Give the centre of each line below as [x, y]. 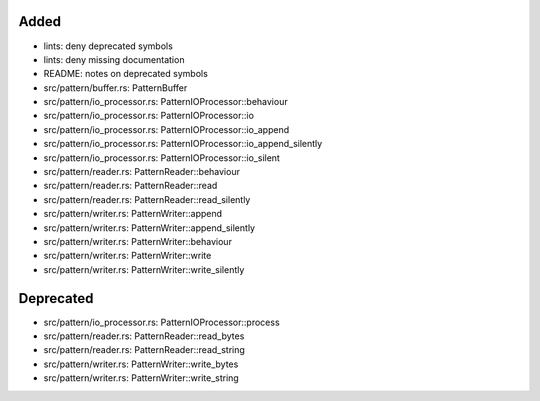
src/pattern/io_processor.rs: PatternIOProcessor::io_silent [161, 157]
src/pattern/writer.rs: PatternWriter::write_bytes [141, 364]
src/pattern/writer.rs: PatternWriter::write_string [141, 378]
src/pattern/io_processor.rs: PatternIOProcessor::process [161, 322]
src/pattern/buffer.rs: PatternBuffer [115, 87]
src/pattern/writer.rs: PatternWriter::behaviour [137, 241]
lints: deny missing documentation [114, 59]
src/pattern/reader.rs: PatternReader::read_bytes [144, 336]
